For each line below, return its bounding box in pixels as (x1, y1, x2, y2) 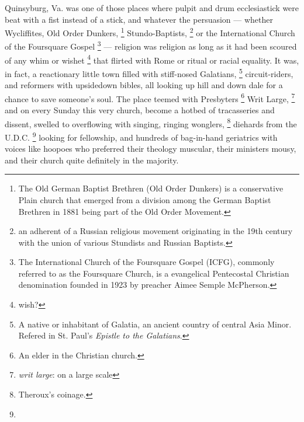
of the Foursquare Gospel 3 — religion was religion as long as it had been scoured (5, 39, 297, 53)
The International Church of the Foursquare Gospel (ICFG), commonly (18, 256, 275, 268)
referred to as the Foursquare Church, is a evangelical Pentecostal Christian (18, 267, 289, 279)
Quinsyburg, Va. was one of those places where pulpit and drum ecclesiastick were (5, 2, 299, 13)
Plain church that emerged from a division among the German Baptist (18, 193, 271, 205)
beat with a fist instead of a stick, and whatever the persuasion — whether (5, 13, 273, 25)
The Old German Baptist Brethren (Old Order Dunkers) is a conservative (18, 182, 284, 194)
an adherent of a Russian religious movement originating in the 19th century (18, 225, 293, 237)
